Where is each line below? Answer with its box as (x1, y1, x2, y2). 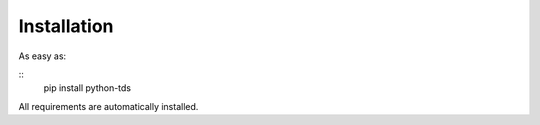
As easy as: (18, 50, 67, 62)
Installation (18, 15, 114, 37)
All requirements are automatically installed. (18, 100, 199, 112)
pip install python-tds (43, 82, 132, 94)
